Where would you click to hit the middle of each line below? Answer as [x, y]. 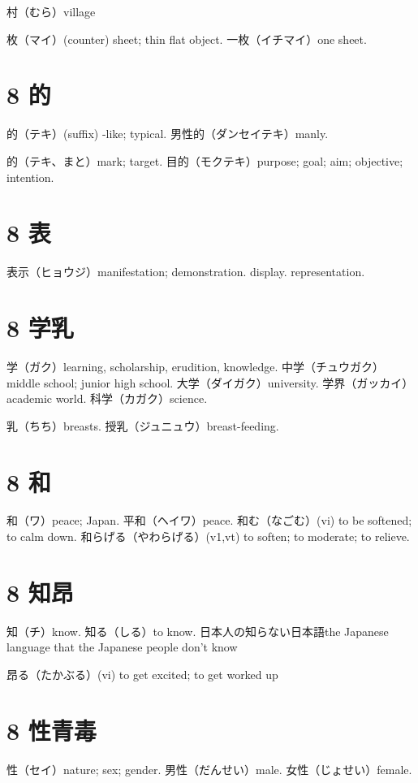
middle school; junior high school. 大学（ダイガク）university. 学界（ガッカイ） [210, 382]
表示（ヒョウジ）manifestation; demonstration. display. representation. [186, 272]
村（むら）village [51, 11]
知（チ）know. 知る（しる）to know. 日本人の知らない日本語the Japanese [198, 631]
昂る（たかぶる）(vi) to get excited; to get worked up [142, 674]
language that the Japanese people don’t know [122, 647]
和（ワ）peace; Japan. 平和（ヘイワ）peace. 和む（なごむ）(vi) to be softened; [209, 520]
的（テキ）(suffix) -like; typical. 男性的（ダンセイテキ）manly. [168, 134]
